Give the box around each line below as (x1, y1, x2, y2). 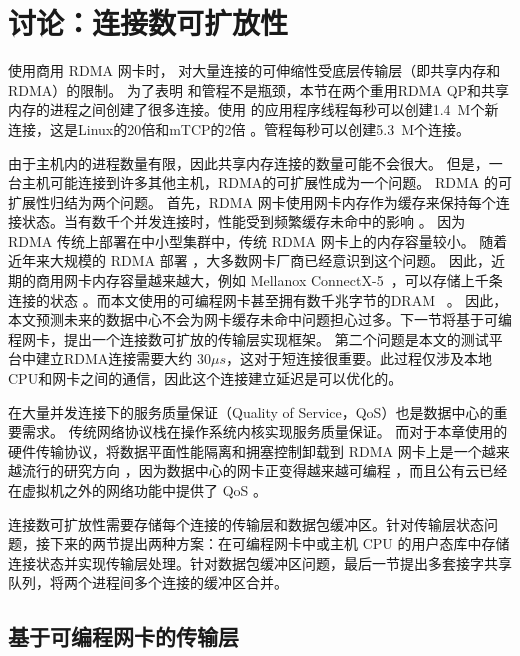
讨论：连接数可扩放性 (8, 2, 289, 43)
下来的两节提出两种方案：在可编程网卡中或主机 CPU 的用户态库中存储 (49, 533, 510, 554)
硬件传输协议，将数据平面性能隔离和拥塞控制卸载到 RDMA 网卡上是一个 (8, 440, 482, 461)
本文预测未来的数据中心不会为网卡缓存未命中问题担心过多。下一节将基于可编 (8, 309, 512, 330)
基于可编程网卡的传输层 (8, 621, 239, 652)
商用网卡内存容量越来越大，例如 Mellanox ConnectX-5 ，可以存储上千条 (35, 270, 503, 291)
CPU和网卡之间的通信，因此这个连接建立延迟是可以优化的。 (8, 368, 403, 389)
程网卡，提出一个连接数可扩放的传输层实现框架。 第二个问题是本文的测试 (8, 328, 489, 349)
